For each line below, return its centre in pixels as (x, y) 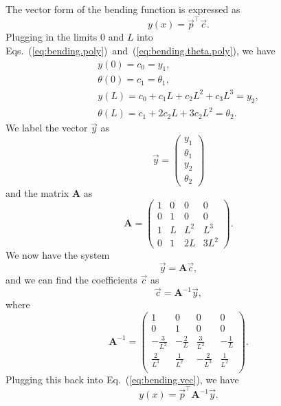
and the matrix (37, 192)
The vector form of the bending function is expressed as (123, 9)
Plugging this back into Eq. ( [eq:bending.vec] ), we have (122, 379)
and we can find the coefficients (71, 280)
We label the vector (47, 128)
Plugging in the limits (52, 37)
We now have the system (58, 255)
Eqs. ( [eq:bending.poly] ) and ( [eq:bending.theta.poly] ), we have (140, 50)
